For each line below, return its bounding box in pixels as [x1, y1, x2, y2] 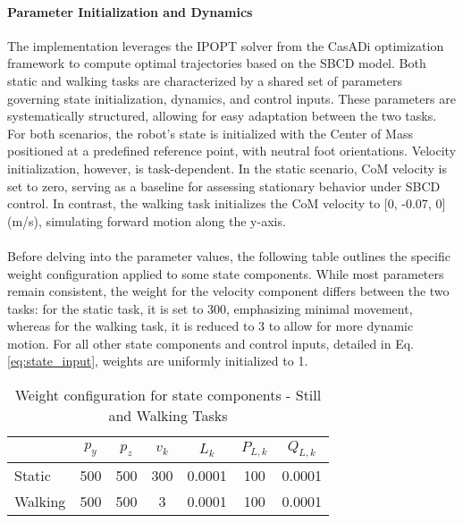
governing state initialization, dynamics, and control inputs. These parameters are [7, 89, 456, 107]
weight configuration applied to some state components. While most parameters [7, 264, 444, 283]
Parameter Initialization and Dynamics [7, 2, 253, 21]
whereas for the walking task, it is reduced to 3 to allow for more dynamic [7, 316, 414, 335]
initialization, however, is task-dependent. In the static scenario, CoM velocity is [7, 158, 447, 177]
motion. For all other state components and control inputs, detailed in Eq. [7, 333, 414, 352]
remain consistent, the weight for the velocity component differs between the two [7, 282, 450, 300]
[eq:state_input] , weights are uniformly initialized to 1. [7, 351, 308, 370]
